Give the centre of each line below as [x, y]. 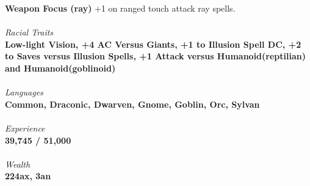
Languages [24, 92]
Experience [25, 128]
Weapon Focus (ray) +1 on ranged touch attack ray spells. [120, 8]
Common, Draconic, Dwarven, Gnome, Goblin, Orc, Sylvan [132, 104]
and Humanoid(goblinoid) [60, 68]
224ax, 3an [28, 176]
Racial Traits [29, 32]
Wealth [18, 164]
